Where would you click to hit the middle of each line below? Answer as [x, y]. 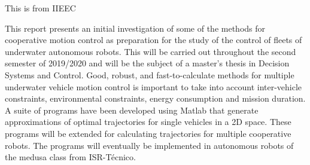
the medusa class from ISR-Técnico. [70, 157]
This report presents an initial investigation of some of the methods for [135, 28]
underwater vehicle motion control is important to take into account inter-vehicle [154, 86]
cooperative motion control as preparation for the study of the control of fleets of [154, 40]
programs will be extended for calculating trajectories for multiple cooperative [148, 133]
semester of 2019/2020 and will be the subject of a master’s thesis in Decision [147, 63]
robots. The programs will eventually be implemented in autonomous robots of [149, 145]
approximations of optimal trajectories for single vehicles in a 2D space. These [148, 122]
